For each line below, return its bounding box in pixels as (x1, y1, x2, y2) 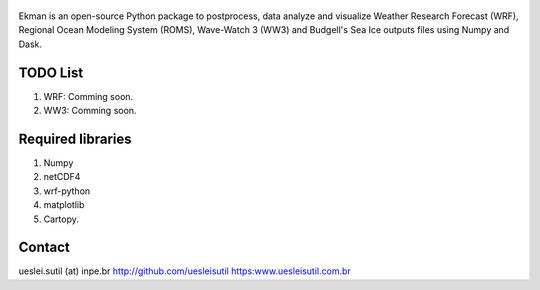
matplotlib (43, 199, 85, 211)
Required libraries (18, 130, 132, 147)
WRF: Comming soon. (43, 90, 134, 102)
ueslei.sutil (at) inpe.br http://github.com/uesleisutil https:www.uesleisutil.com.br (18, 265, 352, 277)
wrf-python (43, 185, 91, 197)
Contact (18, 239, 70, 256)
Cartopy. (43, 213, 79, 225)
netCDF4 (43, 171, 81, 183)
